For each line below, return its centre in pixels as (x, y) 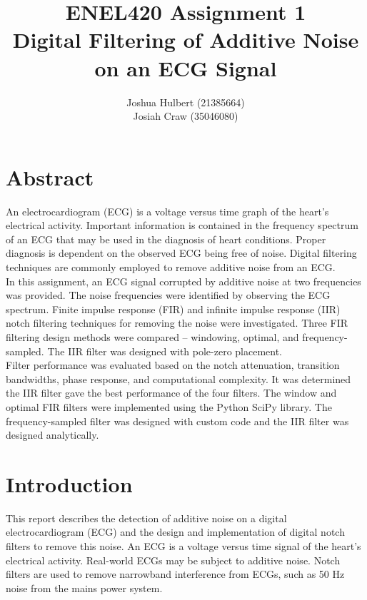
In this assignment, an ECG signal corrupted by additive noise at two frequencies (183, 281)
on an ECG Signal (186, 67)
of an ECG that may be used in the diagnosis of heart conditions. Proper (166, 239)
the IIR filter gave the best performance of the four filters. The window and (171, 393)
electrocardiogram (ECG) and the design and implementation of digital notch (175, 532)
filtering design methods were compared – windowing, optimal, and (152, 336)
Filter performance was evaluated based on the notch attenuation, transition (173, 365)
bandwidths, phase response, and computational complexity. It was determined (179, 378)
